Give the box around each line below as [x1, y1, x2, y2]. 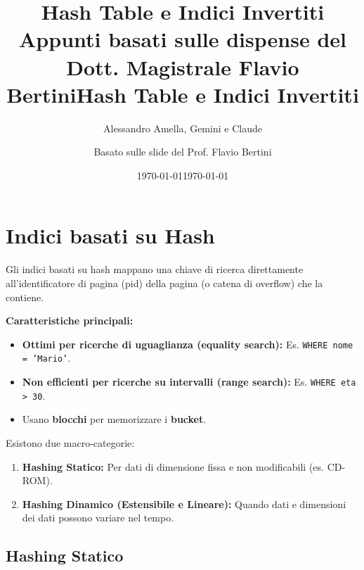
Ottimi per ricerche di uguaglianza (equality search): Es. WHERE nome [22, 336, 353, 351]
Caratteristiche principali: [6, 313, 134, 328]
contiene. [6, 289, 44, 304]
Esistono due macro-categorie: [6, 436, 135, 450]
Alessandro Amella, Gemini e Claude [103, 120, 262, 135]
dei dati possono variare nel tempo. [22, 510, 174, 525]
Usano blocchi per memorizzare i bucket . [22, 412, 207, 426]
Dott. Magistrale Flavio [66, 52, 299, 81]
